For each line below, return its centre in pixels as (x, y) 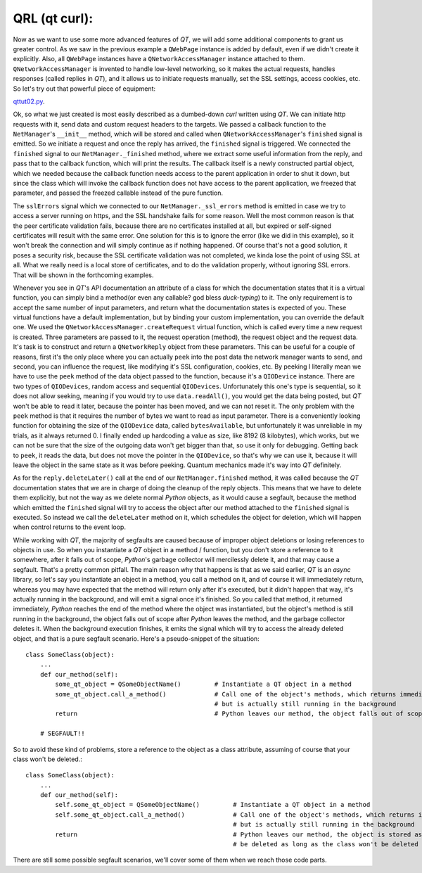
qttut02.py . (29, 101)
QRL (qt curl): (53, 18)
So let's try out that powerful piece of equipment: (84, 89)
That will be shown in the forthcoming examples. (83, 275)
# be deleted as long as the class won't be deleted (326, 845)
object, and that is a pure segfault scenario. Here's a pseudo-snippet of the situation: (136, 638)
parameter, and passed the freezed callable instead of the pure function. (118, 193)
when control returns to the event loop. (70, 527)
